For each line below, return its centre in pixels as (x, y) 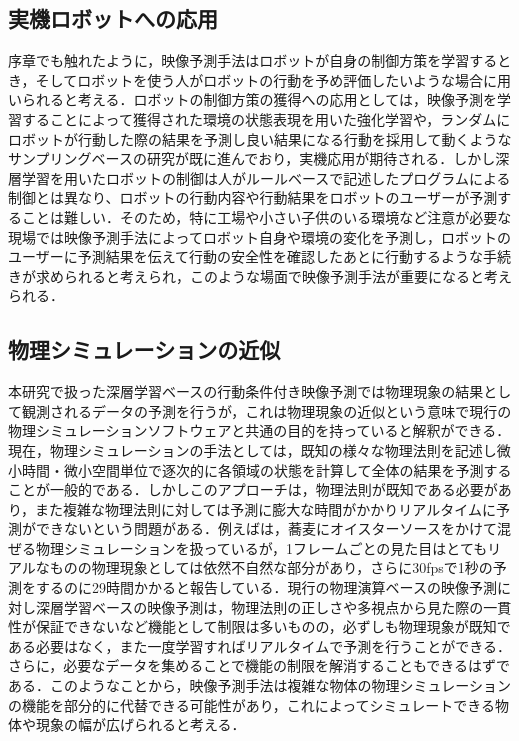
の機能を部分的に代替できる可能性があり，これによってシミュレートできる (252, 704)
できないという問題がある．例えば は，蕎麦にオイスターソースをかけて (266, 528)
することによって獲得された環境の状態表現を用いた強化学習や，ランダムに (266, 118)
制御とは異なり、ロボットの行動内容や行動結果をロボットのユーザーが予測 (253, 197)
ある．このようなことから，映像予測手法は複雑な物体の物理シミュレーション (260, 685)
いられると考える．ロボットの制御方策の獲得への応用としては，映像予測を (252, 99)
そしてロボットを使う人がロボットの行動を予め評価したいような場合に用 (273, 79)
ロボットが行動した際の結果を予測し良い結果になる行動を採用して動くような (260, 138)
